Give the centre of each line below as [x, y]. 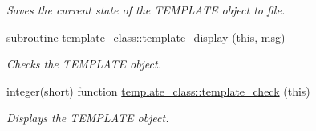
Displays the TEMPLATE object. [88, 118]
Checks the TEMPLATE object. [84, 64]
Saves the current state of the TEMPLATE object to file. [146, 10]
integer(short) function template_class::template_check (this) [158, 90]
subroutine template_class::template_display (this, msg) [146, 37]
